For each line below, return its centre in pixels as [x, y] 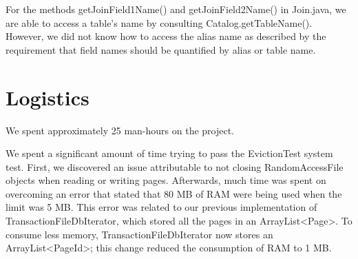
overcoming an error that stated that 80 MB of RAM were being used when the [174, 193]
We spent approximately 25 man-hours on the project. [120, 130]
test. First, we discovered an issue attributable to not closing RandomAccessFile [175, 166]
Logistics [48, 97]
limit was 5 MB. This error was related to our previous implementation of [161, 207]
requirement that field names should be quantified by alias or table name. [161, 49]
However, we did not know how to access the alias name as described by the [166, 36]
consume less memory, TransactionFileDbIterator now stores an [139, 234]
